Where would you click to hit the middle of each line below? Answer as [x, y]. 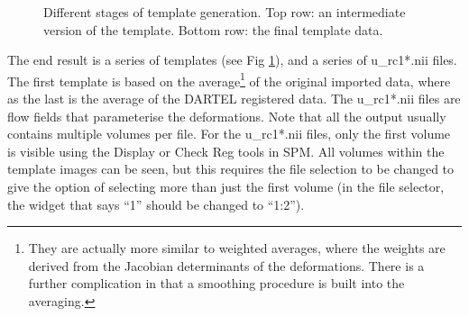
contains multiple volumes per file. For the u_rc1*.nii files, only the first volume [229, 134]
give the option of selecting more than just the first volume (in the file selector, [226, 186]
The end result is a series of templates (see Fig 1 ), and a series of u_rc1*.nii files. [232, 60]
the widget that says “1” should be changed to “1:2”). [156, 204]
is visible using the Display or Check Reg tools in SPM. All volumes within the [226, 151]
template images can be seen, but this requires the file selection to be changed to [231, 169]
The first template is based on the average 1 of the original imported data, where [229, 79]
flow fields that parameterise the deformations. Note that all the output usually [227, 116]
